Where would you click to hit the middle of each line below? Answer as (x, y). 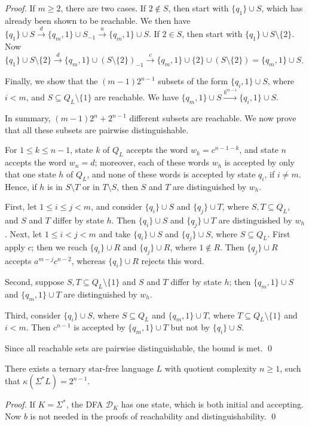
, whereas (88, 261)
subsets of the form (193, 81)
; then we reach (59, 247)
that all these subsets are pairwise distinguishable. (97, 129)
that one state (30, 174)
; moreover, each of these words (152, 162)
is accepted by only (259, 162)
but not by (190, 327)
